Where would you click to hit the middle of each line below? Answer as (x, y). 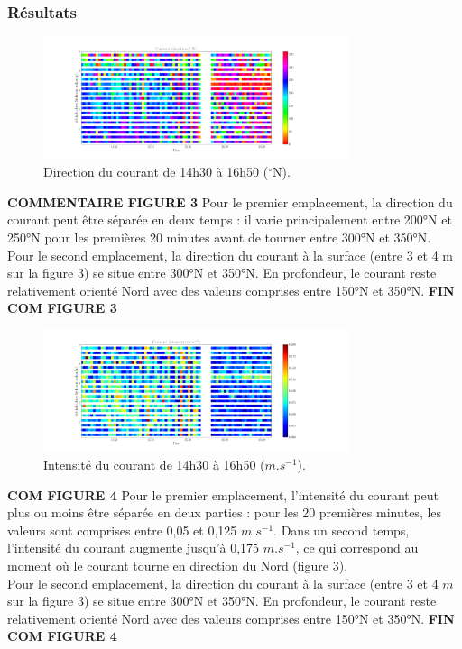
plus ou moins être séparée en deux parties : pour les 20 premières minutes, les (225, 512)
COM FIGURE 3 (62, 308)
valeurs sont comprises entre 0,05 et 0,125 (122, 530)
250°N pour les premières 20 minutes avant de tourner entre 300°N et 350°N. (219, 238)
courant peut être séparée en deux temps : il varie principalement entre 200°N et (230, 219)
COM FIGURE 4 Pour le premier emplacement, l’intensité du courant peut (223, 494)
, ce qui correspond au (357, 548)
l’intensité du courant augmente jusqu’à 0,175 (134, 548)
